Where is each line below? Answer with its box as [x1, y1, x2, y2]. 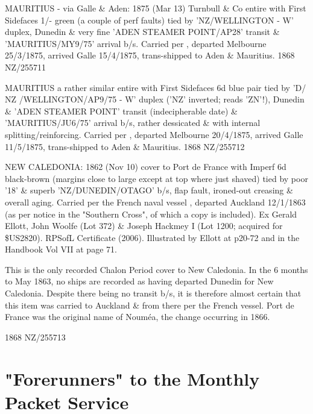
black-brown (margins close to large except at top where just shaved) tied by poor [5, 172, 308, 184]
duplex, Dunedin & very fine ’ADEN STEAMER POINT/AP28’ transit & [5, 25, 280, 38]
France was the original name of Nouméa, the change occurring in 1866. [5, 310, 270, 323]
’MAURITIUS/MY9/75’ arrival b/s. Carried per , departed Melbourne [5, 37, 267, 49]
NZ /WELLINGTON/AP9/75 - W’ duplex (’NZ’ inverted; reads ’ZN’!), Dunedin [5, 93, 305, 105]
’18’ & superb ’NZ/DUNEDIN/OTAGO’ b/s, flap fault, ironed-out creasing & [5, 184, 293, 196]
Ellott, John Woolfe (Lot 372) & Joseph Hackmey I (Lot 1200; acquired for [5, 219, 283, 232]
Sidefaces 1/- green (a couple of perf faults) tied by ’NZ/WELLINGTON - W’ [5, 13, 294, 26]
